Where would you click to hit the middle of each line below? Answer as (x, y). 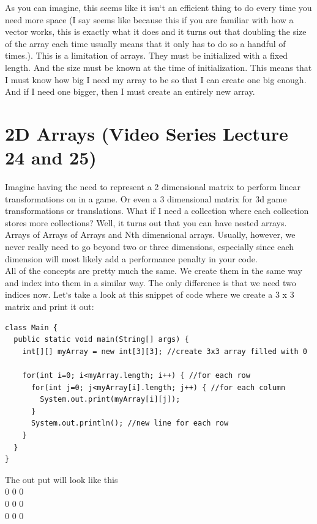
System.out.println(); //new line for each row (130, 423)
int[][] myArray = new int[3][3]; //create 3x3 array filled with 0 (165, 351)
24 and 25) (51, 157)
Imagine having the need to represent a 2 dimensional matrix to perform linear (153, 187)
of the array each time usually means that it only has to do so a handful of (145, 43)
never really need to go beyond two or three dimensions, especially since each (150, 247)
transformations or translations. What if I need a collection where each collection (157, 211)
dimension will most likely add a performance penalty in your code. (131, 258)
